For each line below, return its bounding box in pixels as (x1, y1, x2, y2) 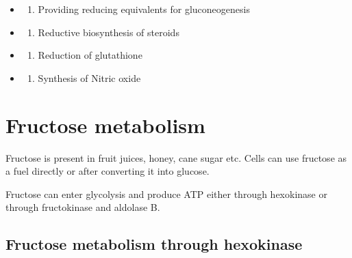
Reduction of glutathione (38, 48, 142, 62)
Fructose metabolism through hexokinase (5, 233, 303, 255)
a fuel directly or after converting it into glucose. (5, 164, 210, 178)
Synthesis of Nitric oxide (38, 70, 141, 85)
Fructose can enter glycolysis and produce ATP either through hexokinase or (5, 186, 327, 201)
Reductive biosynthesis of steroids (38, 25, 179, 39)
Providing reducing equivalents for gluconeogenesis (38, 2, 250, 16)
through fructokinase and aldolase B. (5, 200, 160, 214)
